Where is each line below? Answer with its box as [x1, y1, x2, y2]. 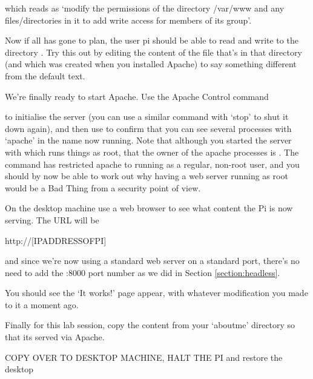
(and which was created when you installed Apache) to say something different [5, 58, 297, 70]
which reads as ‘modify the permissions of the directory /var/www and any [5, 2, 285, 14]
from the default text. [5, 69, 85, 82]
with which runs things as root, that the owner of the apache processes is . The [5, 145, 299, 158]
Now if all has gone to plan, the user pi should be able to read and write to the [5, 34, 298, 47]
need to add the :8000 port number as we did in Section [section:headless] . [5, 266, 280, 278]
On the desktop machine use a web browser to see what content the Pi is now [5, 202, 293, 214]
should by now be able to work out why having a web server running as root [5, 170, 288, 182]
